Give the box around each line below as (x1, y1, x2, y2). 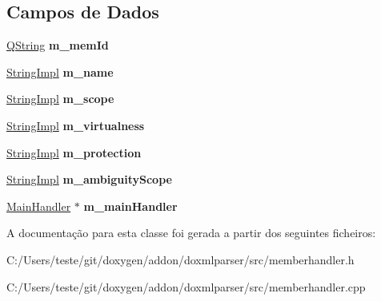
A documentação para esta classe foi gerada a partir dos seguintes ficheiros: (6, 224, 376, 241)
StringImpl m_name (6, 63, 114, 80)
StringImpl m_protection (6, 144, 142, 160)
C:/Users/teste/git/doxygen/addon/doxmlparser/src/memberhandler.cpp (6, 278, 366, 295)
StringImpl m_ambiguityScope (6, 171, 172, 188)
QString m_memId (6, 37, 109, 53)
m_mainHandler (83, 197, 178, 214)
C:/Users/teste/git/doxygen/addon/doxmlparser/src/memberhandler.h (6, 251, 355, 267)
